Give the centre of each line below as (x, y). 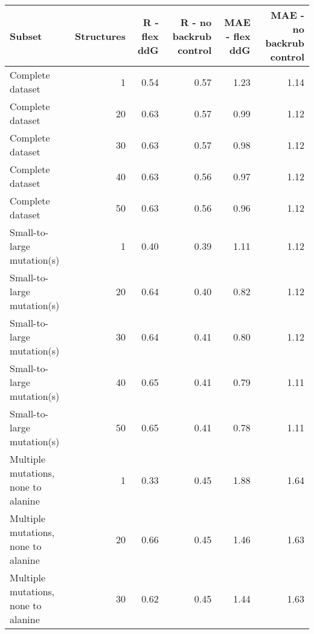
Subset (26, 36)
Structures (101, 36)
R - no (196, 22)
